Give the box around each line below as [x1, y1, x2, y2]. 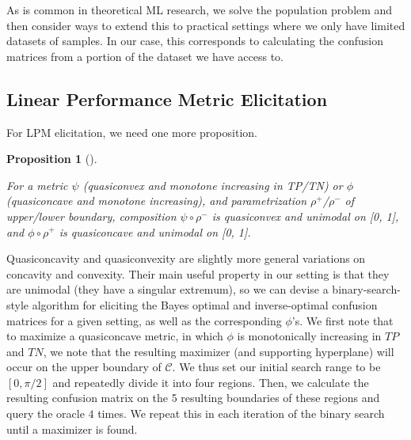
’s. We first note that [291, 312, 394, 328]
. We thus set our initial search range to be [172, 358, 381, 375]
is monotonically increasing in [237, 328, 382, 344]
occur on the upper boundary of [6, 358, 162, 375]
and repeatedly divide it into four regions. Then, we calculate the [52, 374, 369, 390]
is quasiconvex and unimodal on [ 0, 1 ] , [211, 207, 399, 224]
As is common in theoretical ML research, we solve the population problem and [6, 2, 393, 17]
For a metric [6, 176, 68, 193]
